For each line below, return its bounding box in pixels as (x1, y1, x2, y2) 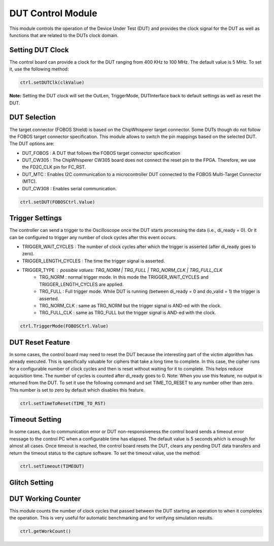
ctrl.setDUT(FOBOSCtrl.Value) (20, 199, 95, 205)
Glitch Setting (9, 478, 54, 487)
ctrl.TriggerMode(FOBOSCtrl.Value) (20, 323, 109, 329)
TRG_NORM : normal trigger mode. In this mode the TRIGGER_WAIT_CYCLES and (39, 274, 209, 280)
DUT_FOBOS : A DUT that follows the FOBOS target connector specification (22, 150, 180, 156)
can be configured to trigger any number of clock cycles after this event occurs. (9, 234, 177, 241)
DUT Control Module (9, 8, 97, 19)
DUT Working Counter (9, 494, 81, 503)
